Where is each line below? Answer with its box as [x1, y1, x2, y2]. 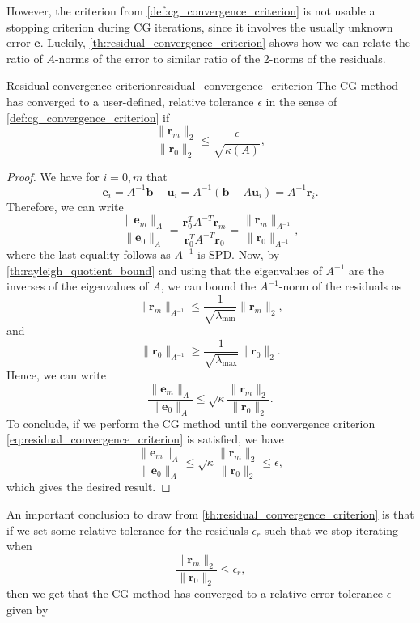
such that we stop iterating [264, 521, 398, 538]
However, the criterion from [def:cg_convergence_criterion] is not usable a [6, 2, 375, 19]
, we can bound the [160, 278, 257, 295]
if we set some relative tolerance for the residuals [6, 521, 248, 538]
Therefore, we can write [6, 197, 124, 214]
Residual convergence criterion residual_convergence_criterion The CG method [6, 77, 399, 94]
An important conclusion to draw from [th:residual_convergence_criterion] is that [6, 506, 414, 522]
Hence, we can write [6, 367, 106, 384]
